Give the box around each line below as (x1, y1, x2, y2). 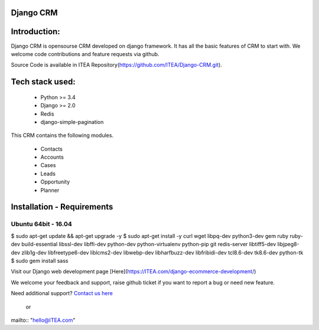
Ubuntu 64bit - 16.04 (11, 220, 72, 228)
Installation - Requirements (11, 202, 113, 212)
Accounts (40, 153, 64, 161)
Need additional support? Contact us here (11, 290, 113, 297)
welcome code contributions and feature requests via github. (11, 50, 159, 57)
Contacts (40, 145, 63, 152)
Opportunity (40, 178, 70, 185)
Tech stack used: (11, 77, 76, 87)
